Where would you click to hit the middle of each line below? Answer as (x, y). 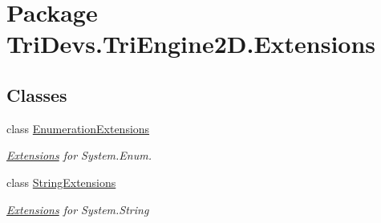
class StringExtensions (61, 182)
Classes (37, 94)
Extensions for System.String (78, 209)
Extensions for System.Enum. (79, 155)
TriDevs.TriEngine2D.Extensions (191, 44)
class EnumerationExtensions (78, 128)
